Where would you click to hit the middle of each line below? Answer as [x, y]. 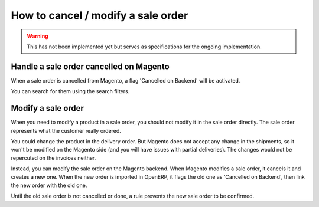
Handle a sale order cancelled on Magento [90, 66]
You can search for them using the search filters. [70, 91]
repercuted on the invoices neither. [53, 158]
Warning [38, 36]
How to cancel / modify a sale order [100, 15]
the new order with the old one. [49, 185]
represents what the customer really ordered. [66, 130]
